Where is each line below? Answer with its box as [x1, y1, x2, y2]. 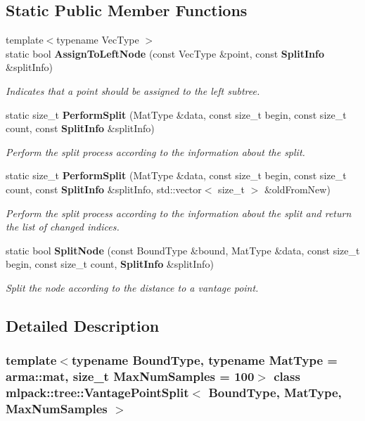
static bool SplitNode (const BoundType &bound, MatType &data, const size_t [6, 242, 360, 257]
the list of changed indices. [6, 219, 120, 234]
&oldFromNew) [264, 181, 331, 196]
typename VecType [56, 32, 139, 47]
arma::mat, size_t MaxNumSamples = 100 [6, 368, 255, 385]
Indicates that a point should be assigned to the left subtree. [6, 83, 260, 98]
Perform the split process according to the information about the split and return [6, 205, 352, 220]
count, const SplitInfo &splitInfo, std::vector [6, 181, 202, 196]
